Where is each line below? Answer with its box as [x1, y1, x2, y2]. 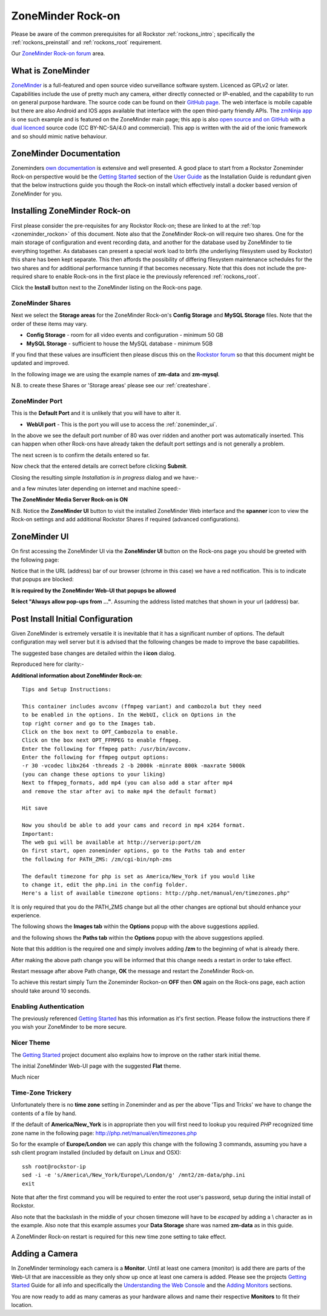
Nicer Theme [11, 1039, 51, 1047]
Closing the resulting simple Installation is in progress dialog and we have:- [11, 473, 199, 481]
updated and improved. [11, 359, 70, 367]
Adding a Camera [11, 1249, 78, 1259]
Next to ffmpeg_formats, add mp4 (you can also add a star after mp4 [22, 779, 233, 786]
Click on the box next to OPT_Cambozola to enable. [22, 728, 179, 735]
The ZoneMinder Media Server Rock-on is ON [11, 496, 128, 503]
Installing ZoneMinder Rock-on [11, 206, 131, 216]
